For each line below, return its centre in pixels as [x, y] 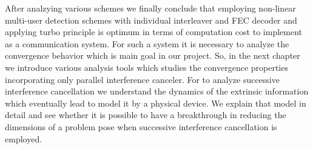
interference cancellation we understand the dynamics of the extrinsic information [157, 91]
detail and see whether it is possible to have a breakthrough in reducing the [146, 115]
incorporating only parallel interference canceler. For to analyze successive [142, 79]
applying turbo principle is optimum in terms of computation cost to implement [153, 32]
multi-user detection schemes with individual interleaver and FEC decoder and [151, 20]
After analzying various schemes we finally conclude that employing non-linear [150, 8]
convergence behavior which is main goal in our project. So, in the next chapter [153, 55]
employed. [24, 138]
